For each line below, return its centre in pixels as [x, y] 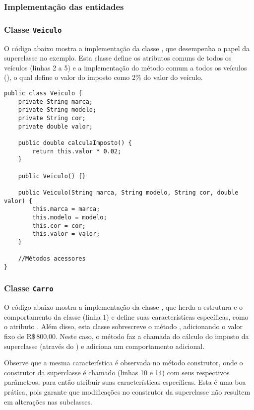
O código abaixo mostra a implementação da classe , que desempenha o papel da [127, 48]
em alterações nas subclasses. [48, 401]
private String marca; [55, 102]
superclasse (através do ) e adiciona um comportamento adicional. [104, 346]
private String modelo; [57, 110]
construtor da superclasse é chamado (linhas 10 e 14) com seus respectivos [117, 372]
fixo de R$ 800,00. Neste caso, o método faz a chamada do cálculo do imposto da [127, 336]
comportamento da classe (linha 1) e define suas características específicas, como [126, 316]
